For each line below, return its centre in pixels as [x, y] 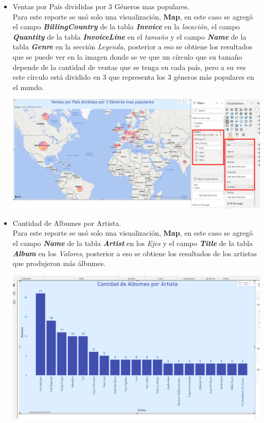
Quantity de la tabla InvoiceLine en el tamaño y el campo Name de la [129, 36]
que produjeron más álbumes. [59, 263]
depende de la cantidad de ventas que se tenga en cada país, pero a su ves [129, 67]
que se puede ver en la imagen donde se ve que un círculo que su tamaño [127, 56]
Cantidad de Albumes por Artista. [67, 223]
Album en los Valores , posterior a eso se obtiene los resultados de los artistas [135, 253]
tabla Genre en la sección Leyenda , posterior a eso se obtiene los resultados [133, 47]
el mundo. [28, 87]
